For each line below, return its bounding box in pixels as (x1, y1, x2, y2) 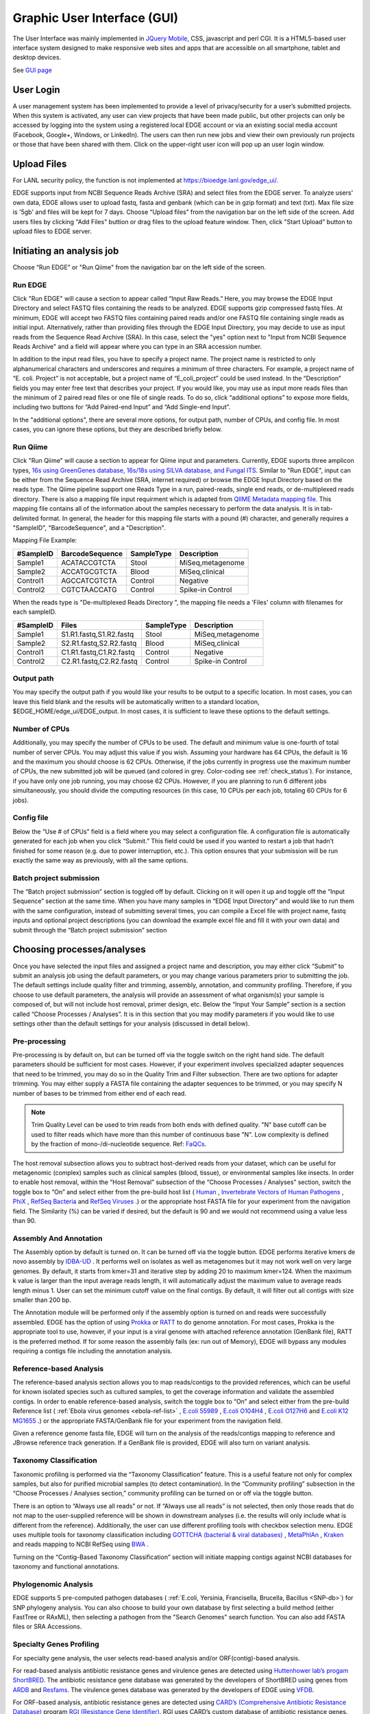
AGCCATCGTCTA (60, 576, 117, 586)
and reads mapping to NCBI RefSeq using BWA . (12, 1540, 149, 1549)
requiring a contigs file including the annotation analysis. (12, 1347, 173, 1355)
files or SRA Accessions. (12, 1622, 82, 1631)
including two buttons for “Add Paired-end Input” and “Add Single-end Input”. (12, 403, 231, 411)
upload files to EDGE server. (12, 227, 92, 236)
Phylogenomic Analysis (12, 1579, 94, 1589)
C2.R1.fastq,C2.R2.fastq (60, 656, 138, 666)
